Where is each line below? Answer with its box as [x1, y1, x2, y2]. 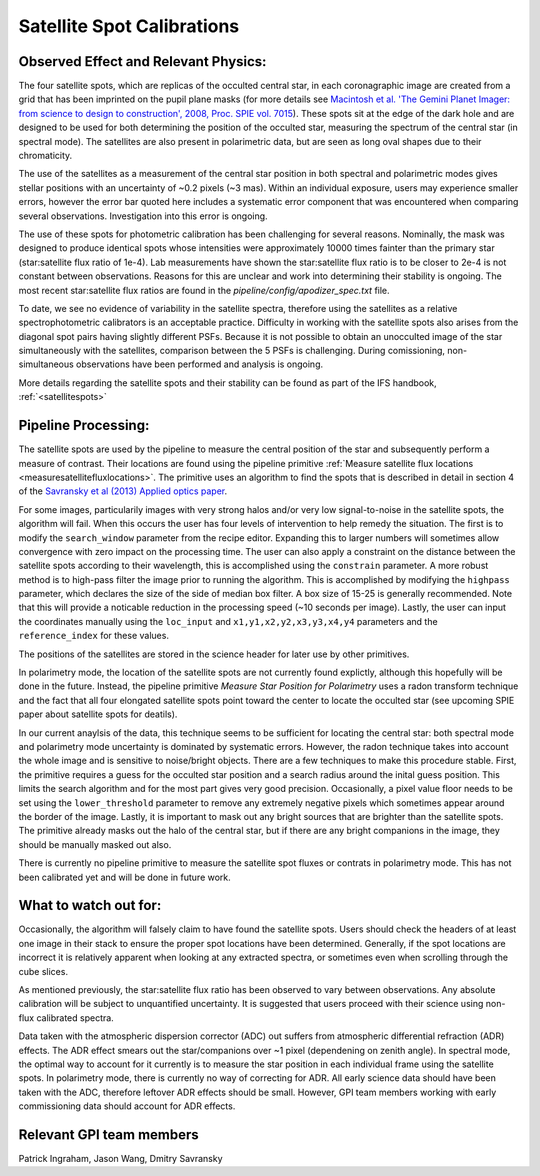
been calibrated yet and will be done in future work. [18, 871, 232, 883]
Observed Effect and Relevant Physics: [18, 53, 267, 70]
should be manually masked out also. [18, 838, 172, 850]
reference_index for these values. [18, 630, 170, 642]
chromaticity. [18, 150, 73, 162]
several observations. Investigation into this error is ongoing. [18, 210, 269, 222]
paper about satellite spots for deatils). [18, 708, 178, 720]
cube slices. [18, 965, 69, 977]
